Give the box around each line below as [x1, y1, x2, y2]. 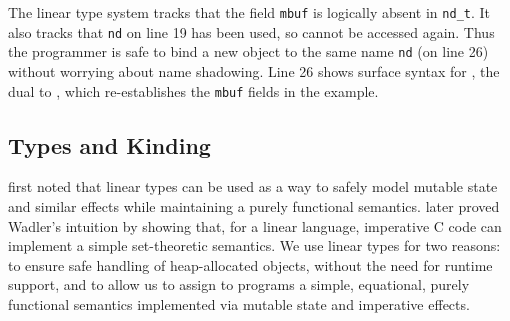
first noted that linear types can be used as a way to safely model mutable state [8, 176, 498, 197]
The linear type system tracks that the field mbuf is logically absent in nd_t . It [8, 2, 491, 22]
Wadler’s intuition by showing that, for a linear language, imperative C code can [8, 215, 502, 236]
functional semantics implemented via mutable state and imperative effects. [8, 293, 470, 314]
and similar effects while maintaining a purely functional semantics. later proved [8, 196, 500, 217]
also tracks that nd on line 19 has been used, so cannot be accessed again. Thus [8, 21, 495, 42]
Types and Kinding [8, 129, 211, 160]
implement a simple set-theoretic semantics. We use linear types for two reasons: [8, 235, 501, 256]
